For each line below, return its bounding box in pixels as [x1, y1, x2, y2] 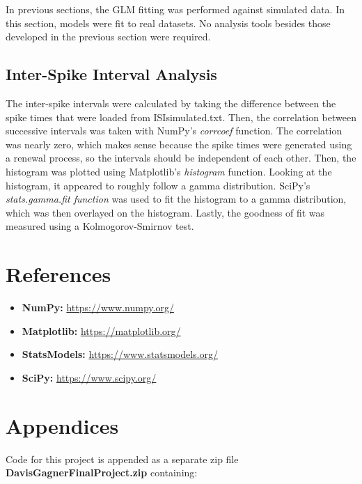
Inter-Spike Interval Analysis [6, 63, 217, 85]
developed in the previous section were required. [6, 29, 211, 44]
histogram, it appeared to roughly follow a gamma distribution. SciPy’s [6, 178, 310, 192]
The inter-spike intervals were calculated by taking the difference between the [6, 95, 336, 110]
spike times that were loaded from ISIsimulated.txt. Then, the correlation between [6, 109, 356, 124]
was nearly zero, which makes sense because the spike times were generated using [6, 136, 352, 151]
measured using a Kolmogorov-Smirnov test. [6, 219, 194, 233]
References [6, 260, 111, 288]
